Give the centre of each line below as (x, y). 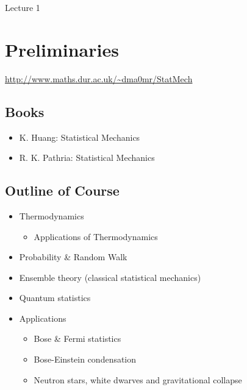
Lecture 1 (23, 7)
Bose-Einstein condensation (85, 359)
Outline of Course (62, 190)
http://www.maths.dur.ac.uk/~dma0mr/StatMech (99, 78)
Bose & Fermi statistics (77, 339)
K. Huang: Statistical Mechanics (80, 137)
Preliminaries (62, 49)
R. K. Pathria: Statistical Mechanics (87, 158)
